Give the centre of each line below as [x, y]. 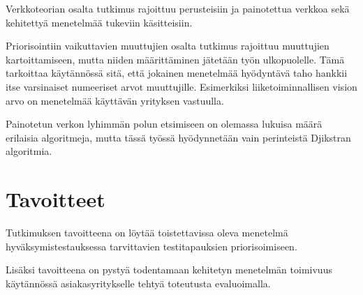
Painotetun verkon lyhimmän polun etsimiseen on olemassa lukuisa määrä [164, 124]
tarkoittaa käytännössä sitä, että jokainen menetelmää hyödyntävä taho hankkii [177, 73]
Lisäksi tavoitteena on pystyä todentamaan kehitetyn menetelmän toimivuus [169, 270]
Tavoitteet [55, 199]
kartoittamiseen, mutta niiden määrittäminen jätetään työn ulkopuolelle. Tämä [175, 59]
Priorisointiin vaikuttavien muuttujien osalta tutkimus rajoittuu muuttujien [168, 46]
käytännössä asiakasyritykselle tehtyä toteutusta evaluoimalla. [138, 283]
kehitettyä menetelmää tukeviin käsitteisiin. [99, 22]
